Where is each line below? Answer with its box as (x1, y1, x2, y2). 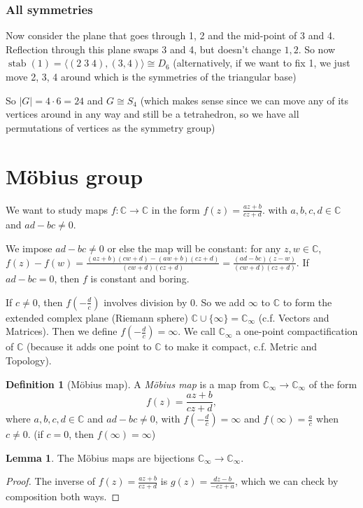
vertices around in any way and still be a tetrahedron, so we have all (6, 107, 299, 121)
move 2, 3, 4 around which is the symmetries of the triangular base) (6, 69, 297, 83)
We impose (6, 240, 52, 255)
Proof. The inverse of (6, 474, 95, 488)
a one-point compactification (236, 324, 358, 338)
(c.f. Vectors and (258, 310, 329, 324)
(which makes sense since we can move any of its (140, 92, 349, 107)
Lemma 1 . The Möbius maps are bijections (6, 450, 194, 465)
